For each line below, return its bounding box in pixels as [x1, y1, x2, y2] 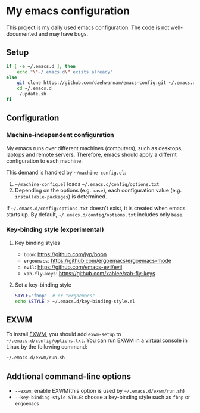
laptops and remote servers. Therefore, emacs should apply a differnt [6, 151, 177, 158]
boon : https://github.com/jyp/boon [23, 250, 107, 257]
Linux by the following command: [6, 343, 87, 350]
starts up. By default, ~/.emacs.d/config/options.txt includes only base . [6, 210, 184, 218]
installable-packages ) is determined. [14, 192, 107, 200]
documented [6, 30, 37, 37]
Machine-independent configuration [6, 131, 114, 139]
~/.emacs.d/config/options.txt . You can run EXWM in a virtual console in [6, 337, 187, 344]
